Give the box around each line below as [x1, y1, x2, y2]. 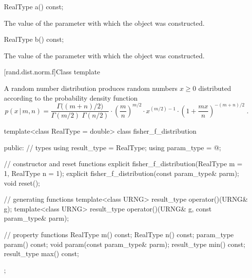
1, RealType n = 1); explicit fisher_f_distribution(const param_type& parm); [4, 168, 239, 178]
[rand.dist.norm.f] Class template [4, 67, 100, 77]
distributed [198, 83, 231, 93]
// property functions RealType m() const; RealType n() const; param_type [4, 229, 234, 239]
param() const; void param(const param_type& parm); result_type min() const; [4, 239, 246, 249]
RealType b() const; [4, 34, 64, 44]
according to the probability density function [4, 92, 138, 103]
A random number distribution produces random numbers [4, 83, 177, 93]
